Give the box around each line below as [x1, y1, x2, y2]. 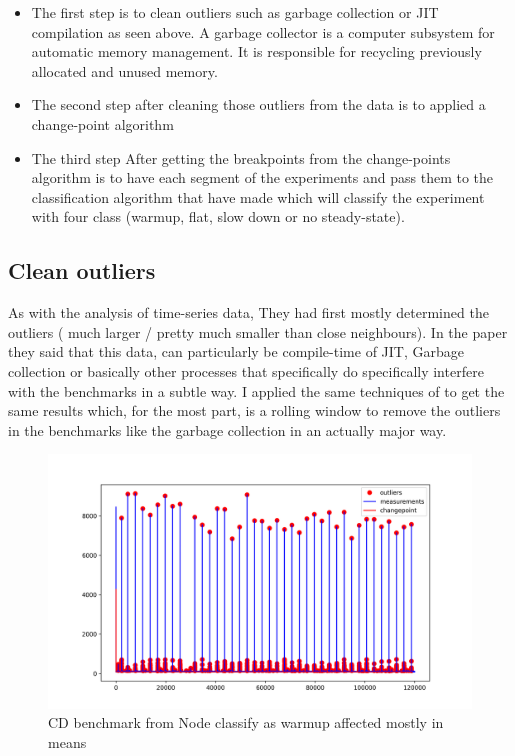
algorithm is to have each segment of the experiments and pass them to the [31, 167, 494, 188]
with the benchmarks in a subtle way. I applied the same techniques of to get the [8, 380, 505, 401]
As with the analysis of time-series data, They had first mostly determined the [8, 302, 489, 323]
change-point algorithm [31, 113, 174, 134]
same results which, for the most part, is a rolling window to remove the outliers [8, 400, 501, 421]
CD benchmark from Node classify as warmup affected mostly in [48, 712, 444, 733]
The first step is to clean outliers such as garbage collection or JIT [31, 2, 439, 22]
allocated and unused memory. [31, 60, 218, 81]
